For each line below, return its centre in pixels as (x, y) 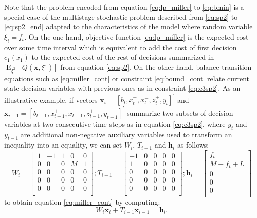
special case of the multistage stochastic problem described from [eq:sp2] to (121, 16)
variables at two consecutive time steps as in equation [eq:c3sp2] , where (115, 123)
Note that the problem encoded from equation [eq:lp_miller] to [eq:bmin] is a (124, 7)
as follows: (193, 145)
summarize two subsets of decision (180, 112)
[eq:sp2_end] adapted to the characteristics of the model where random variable (128, 27)
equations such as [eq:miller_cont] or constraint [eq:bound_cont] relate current (127, 78)
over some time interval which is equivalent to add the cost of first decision (120, 47)
